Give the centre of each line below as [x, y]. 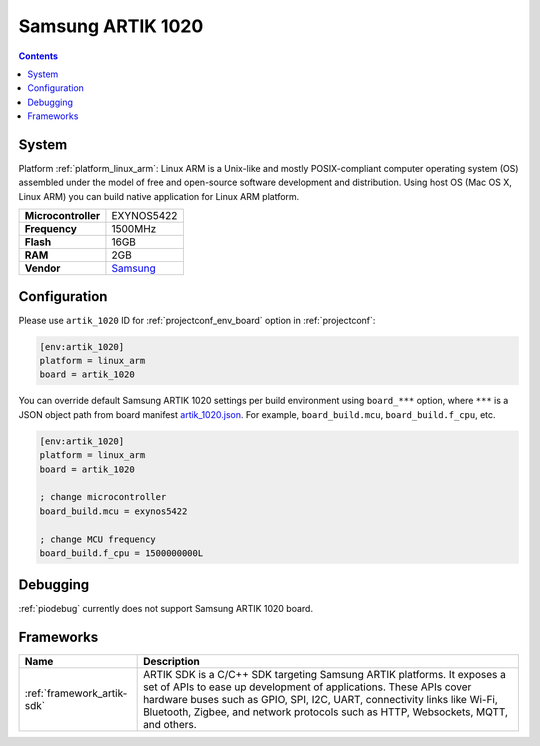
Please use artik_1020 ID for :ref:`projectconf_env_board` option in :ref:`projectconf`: [197, 320]
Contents [38, 56]
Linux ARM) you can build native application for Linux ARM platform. [159, 196]
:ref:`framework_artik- [76, 693]
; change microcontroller [103, 497]
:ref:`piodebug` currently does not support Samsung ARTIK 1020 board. [166, 609]
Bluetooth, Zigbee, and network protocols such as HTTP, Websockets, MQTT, [326, 712]
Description [171, 662]
